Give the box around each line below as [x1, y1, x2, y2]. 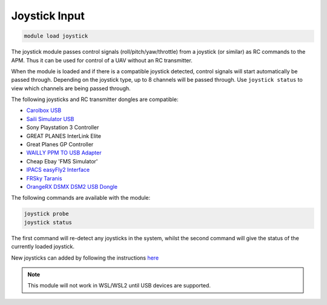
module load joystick [24, 33, 88, 39]
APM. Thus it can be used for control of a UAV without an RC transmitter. [11, 56, 193, 64]
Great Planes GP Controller [26, 141, 94, 148]
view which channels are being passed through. [11, 85, 131, 92]
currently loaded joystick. [11, 243, 75, 251]
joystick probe [24, 211, 69, 217]
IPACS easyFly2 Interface [26, 166, 90, 174]
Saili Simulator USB [26, 115, 74, 122]
